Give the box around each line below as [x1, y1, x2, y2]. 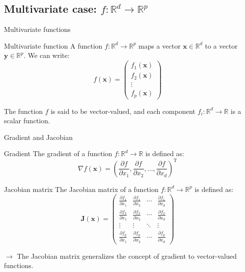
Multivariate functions [4, 24, 71, 34]
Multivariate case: [4, 1, 97, 16]
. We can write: [24, 50, 70, 60]
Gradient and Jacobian [4, 132, 73, 142]
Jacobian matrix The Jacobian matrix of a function [4, 184, 159, 194]
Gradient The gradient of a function [4, 148, 112, 159]
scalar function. [4, 115, 50, 126]
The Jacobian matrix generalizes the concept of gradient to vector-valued [17, 250, 237, 261]
